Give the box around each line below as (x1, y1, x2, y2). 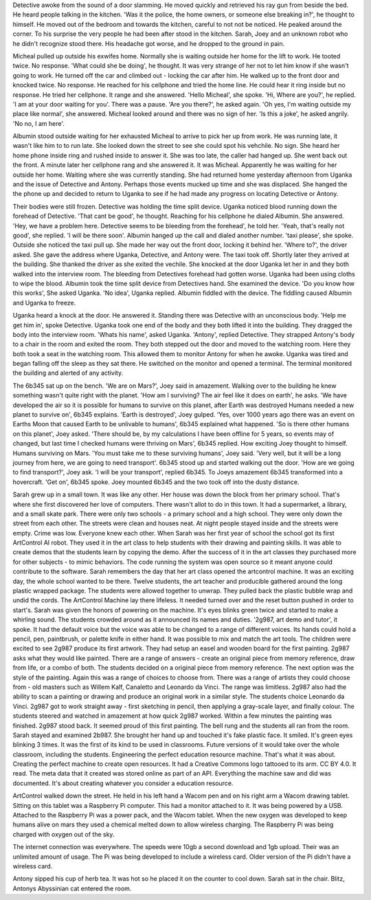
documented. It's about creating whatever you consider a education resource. (12, 779, 234, 787)
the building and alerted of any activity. (12, 369, 124, 377)
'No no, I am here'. (12, 119, 65, 127)
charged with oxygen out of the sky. (12, 830, 115, 838)
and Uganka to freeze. (12, 298, 76, 307)
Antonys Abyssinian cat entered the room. (12, 884, 132, 892)
